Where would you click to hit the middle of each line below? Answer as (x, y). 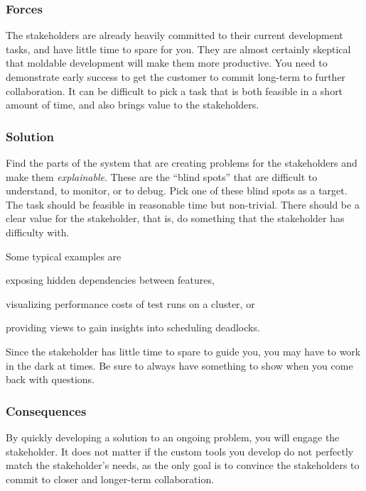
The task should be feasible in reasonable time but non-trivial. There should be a (183, 204)
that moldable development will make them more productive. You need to (167, 63)
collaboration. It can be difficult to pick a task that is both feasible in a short (174, 90)
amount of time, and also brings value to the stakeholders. (133, 105)
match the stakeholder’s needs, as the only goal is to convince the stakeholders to (183, 465)
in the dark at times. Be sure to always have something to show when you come (179, 365)
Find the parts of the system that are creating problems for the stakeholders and (182, 162)
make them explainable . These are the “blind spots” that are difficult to (162, 176)
